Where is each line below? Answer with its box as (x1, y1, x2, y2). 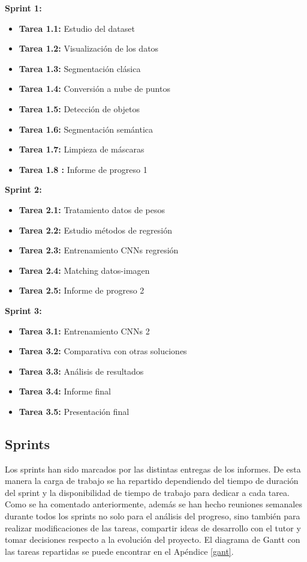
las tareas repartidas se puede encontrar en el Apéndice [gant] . (5, 545, 234, 557)
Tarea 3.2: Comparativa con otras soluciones (19, 345, 187, 357)
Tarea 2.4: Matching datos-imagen (19, 264, 150, 276)
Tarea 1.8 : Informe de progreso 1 (19, 163, 148, 175)
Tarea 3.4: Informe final (19, 385, 111, 397)
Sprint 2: (5, 183, 42, 196)
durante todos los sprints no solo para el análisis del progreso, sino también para (5, 510, 300, 522)
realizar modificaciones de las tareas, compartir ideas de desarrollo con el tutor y (5, 521, 301, 534)
